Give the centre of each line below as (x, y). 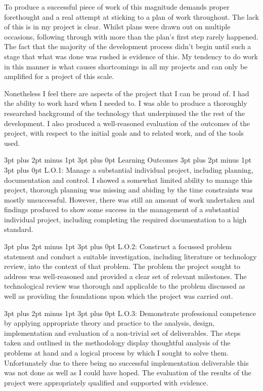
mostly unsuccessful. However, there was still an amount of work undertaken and (129, 199)
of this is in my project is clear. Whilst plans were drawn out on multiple (117, 27)
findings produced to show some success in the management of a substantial (122, 209)
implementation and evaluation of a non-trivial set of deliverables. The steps (122, 333)
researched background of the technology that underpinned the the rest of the (124, 113)
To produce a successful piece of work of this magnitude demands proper (117, 7)
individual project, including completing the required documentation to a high (125, 219)
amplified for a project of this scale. (59, 76)
